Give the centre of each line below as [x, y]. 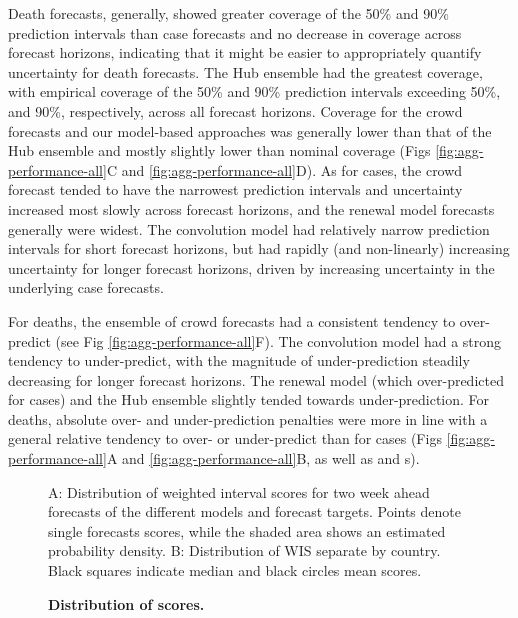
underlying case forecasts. [86, 287]
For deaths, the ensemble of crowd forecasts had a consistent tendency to [232, 320]
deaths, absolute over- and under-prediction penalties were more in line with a [248, 418]
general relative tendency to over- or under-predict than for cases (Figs [225, 438]
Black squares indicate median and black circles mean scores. [235, 570]
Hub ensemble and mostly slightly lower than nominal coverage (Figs [219, 150]
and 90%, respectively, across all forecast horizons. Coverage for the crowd [235, 110]
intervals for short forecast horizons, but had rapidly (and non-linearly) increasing [259, 248]
